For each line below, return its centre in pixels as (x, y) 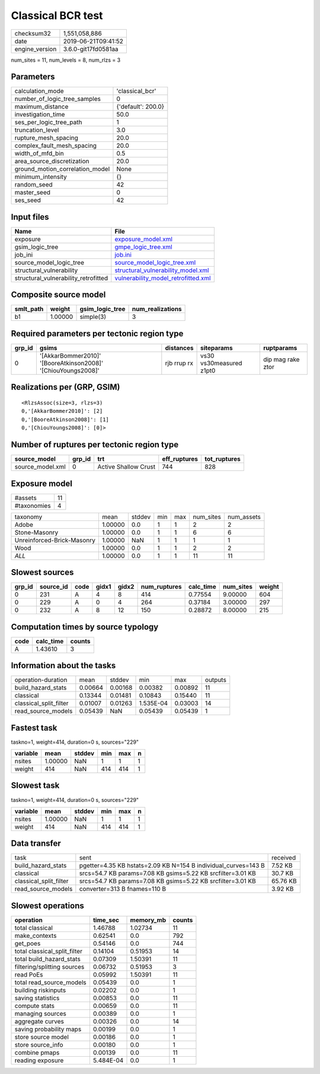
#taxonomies (33, 506)
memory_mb (148, 920)
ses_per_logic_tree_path (48, 122)
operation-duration (41, 680)
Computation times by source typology (85, 627)
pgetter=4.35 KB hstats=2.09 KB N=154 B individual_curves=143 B (172, 865)
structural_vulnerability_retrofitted (61, 278)
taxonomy (28, 517)
